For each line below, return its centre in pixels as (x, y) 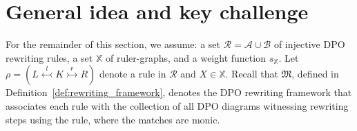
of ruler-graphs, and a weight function (185, 57)
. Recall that (252, 74)
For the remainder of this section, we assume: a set (113, 44)
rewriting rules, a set (49, 57)
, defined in (315, 74)
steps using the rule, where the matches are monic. (113, 119)
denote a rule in (133, 74)
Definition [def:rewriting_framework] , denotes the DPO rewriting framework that (179, 92)
